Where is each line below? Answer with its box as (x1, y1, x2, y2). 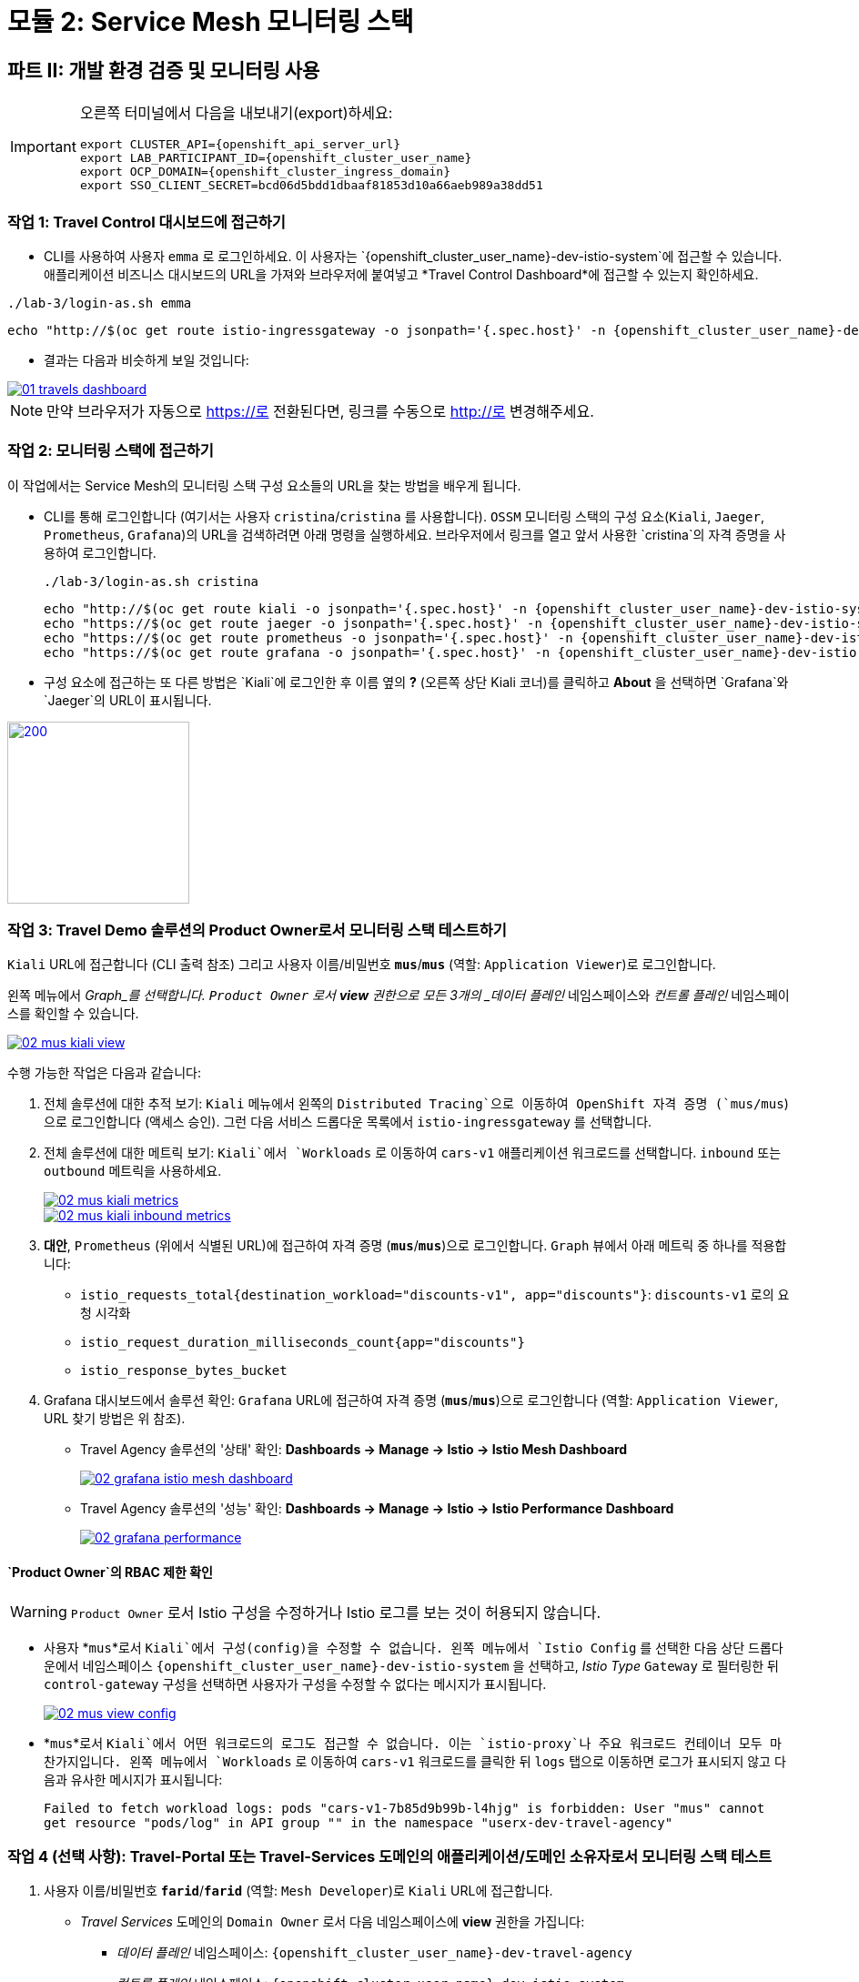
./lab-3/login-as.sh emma (7, 295, 192, 310)
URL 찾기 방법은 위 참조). (44, 1411, 186, 1427)
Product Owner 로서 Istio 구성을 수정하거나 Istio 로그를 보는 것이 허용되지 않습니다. (70, 1603, 601, 1622)
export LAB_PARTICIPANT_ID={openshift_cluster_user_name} (79, 151, 472, 166)
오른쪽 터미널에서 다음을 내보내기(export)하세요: (79, 104, 393, 123)
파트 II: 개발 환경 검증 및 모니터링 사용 (7, 58, 320, 82)
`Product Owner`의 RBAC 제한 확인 (7, 1564, 213, 1581)
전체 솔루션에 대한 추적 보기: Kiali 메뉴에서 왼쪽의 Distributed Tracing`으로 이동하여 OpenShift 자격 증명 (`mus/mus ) (44, 1096, 789, 1112)
